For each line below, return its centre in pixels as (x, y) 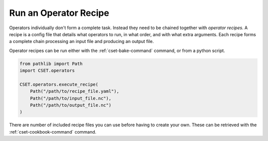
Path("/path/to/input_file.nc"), (71, 98)
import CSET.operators (47, 71)
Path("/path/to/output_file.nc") (71, 105)
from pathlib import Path (51, 64)
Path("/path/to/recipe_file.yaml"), (74, 91)
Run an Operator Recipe (59, 13)
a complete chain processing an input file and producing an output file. (81, 42)
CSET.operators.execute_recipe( (59, 84)
